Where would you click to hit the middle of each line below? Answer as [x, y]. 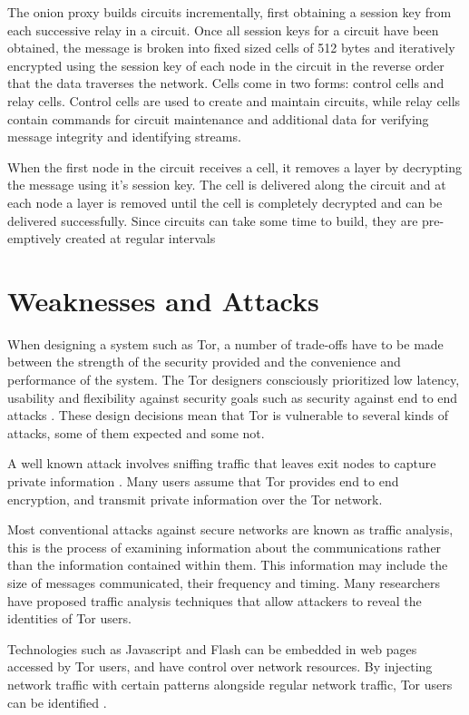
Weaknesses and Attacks [163, 300]
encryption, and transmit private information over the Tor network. [195, 499]
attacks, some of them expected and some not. [136, 432]
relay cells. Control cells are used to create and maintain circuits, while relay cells [234, 100]
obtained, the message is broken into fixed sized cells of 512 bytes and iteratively [231, 48]
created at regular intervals [141, 238]
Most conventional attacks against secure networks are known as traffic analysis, [230, 529]
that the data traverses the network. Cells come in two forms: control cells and [226, 83]
